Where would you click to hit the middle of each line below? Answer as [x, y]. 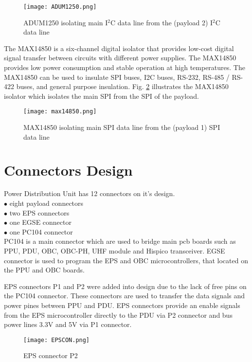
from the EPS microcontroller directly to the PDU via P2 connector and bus [118, 315]
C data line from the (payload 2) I [162, 22]
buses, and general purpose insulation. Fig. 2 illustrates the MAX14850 [122, 86]
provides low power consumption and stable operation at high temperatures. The [125, 67]
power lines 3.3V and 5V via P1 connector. [68, 324]
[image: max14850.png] [60, 112]
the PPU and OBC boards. [44, 270]
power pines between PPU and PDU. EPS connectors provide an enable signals [122, 305]
